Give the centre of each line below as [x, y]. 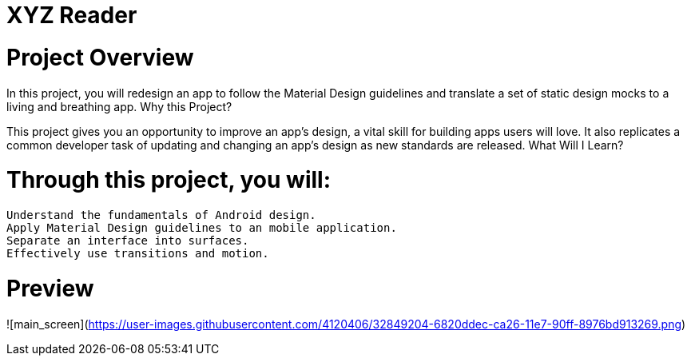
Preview [50, 288]
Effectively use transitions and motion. [138, 253]
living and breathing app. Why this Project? [119, 106]
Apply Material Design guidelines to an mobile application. [202, 228]
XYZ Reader [72, 15]
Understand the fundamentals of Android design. [161, 215]
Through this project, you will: [169, 180]
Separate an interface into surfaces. [128, 241]
